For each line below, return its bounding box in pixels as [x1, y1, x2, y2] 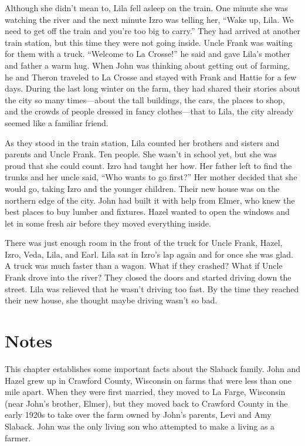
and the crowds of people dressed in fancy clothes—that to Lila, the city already [5, 105, 294, 117]
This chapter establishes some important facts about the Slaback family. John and [5, 362, 300, 374]
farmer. [5, 431, 31, 444]
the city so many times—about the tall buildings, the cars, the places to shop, [5, 93, 285, 106]
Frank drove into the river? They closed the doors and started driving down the [5, 271, 292, 283]
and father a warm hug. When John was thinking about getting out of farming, [5, 59, 290, 71]
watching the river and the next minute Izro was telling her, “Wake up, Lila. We [5, 13, 294, 25]
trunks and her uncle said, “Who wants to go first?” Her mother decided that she [5, 171, 297, 183]
